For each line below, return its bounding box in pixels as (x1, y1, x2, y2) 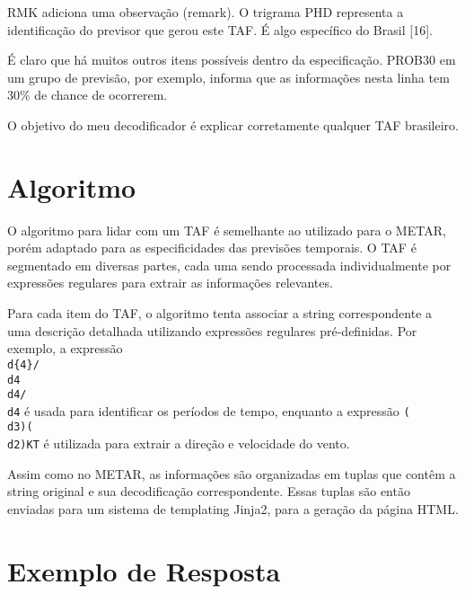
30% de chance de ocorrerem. (7, 85, 168, 104)
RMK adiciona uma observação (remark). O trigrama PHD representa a (7, 3, 404, 21)
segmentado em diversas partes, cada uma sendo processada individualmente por (7, 255, 452, 274)
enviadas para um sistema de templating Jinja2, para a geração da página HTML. (7, 499, 459, 518)
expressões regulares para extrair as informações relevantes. (7, 273, 333, 292)
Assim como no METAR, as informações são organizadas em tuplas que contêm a (7, 464, 456, 483)
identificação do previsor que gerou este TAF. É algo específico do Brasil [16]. (7, 20, 433, 39)
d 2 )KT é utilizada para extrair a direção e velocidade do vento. (7, 434, 350, 453)
